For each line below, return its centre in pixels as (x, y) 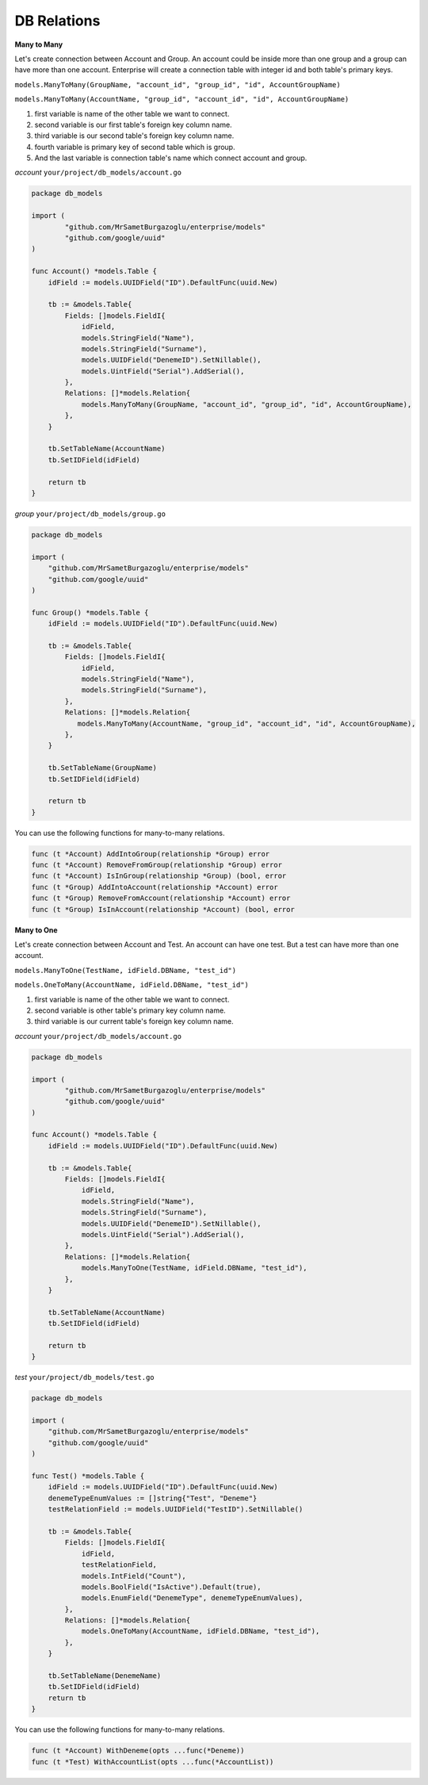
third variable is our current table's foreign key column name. (134, 1021)
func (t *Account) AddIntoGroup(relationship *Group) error (151, 854)
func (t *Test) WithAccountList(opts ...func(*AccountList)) (153, 1762)
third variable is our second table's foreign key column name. (134, 136)
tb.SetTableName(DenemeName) (105, 1676)
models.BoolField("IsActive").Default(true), (171, 1587)
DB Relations (57, 21)
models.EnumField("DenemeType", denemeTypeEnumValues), (192, 1598)
